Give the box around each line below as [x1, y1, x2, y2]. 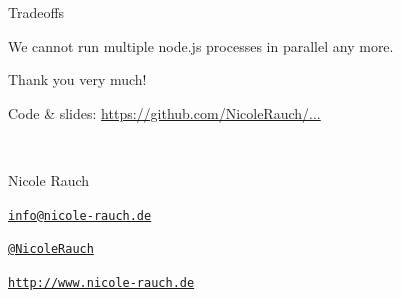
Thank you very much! [8, 69, 147, 90]
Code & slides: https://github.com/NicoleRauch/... [8, 102, 321, 123]
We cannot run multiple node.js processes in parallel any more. [8, 35, 394, 56]
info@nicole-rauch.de [8, 208, 152, 223]
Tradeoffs [8, 2, 65, 22]
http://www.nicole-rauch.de [8, 275, 195, 290]
